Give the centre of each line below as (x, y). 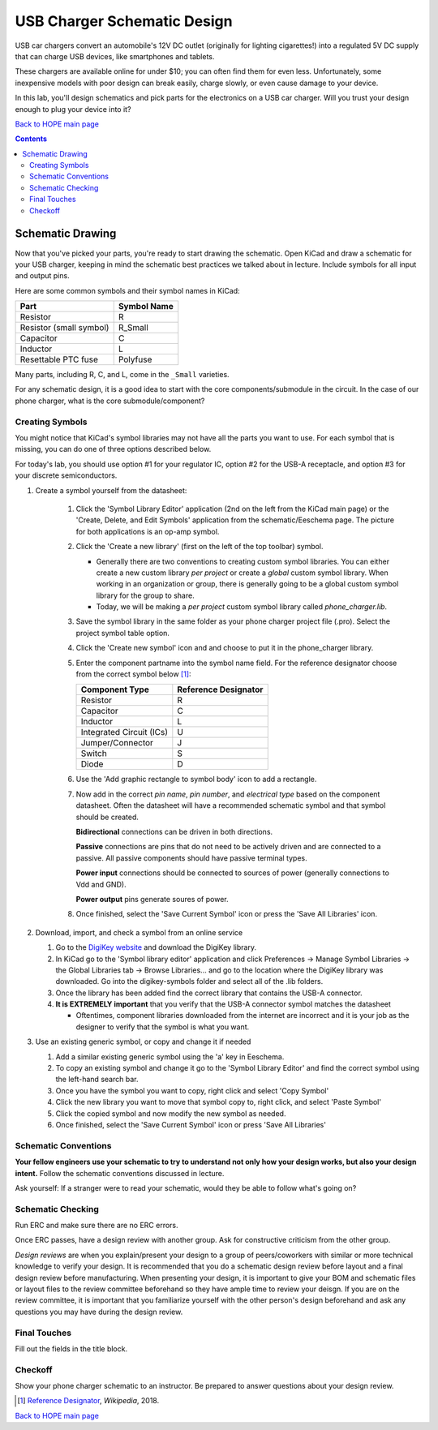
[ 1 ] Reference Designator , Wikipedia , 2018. (88, 1401)
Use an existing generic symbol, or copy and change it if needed (143, 1041)
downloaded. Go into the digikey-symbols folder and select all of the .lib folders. (189, 981)
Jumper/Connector (117, 743)
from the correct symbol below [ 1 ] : (133, 674)
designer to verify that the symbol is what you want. (163, 1027)
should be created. (107, 817)
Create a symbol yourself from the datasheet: (111, 490)
